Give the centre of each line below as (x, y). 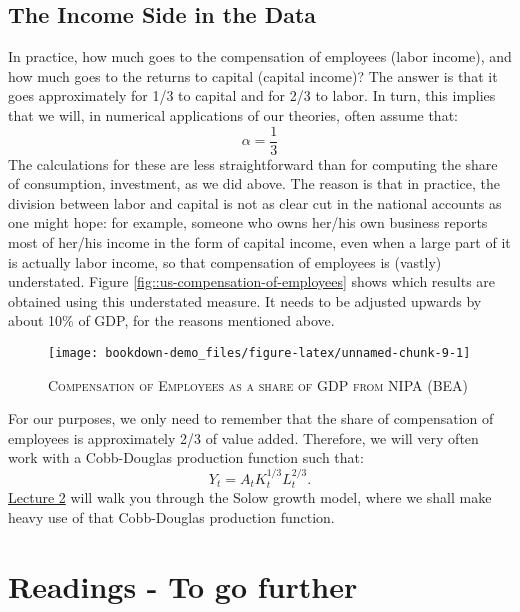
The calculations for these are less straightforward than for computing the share (253, 163)
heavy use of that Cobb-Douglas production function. (171, 516)
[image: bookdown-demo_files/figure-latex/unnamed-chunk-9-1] (259, 352)
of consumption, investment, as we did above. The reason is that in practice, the (254, 183)
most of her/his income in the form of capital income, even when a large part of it (259, 242)
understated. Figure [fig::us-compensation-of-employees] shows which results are (252, 281)
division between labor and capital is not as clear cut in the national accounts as (255, 202)
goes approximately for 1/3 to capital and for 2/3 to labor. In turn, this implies (252, 95)
